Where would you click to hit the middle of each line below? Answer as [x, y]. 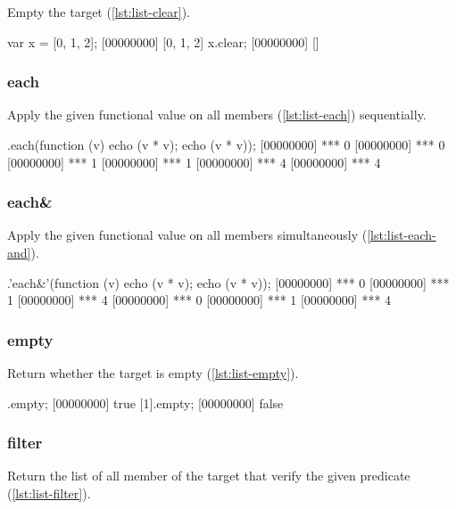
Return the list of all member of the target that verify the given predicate [209, 476]
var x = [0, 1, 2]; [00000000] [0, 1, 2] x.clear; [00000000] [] [163, 41]
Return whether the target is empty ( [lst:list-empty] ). [153, 373]
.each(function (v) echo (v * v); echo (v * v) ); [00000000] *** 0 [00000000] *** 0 [226, 144]
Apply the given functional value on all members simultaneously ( [187, 235]
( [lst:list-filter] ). [49, 493]
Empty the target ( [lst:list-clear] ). [99, 12]
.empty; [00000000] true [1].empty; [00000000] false [145, 402]
